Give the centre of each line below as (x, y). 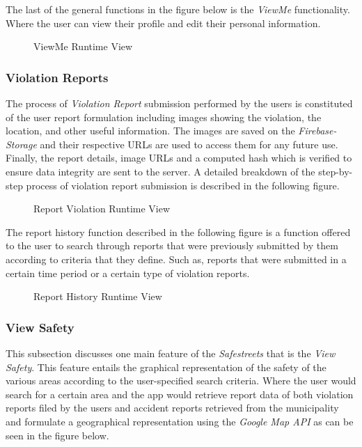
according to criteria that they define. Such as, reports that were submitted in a (176, 259)
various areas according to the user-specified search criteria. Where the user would (181, 381)
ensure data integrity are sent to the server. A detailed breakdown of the (160, 171)
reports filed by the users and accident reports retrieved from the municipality (172, 408)
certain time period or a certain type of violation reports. (128, 273)
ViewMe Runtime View (83, 46)
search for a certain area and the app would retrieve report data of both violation (180, 394)
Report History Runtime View (98, 296)
